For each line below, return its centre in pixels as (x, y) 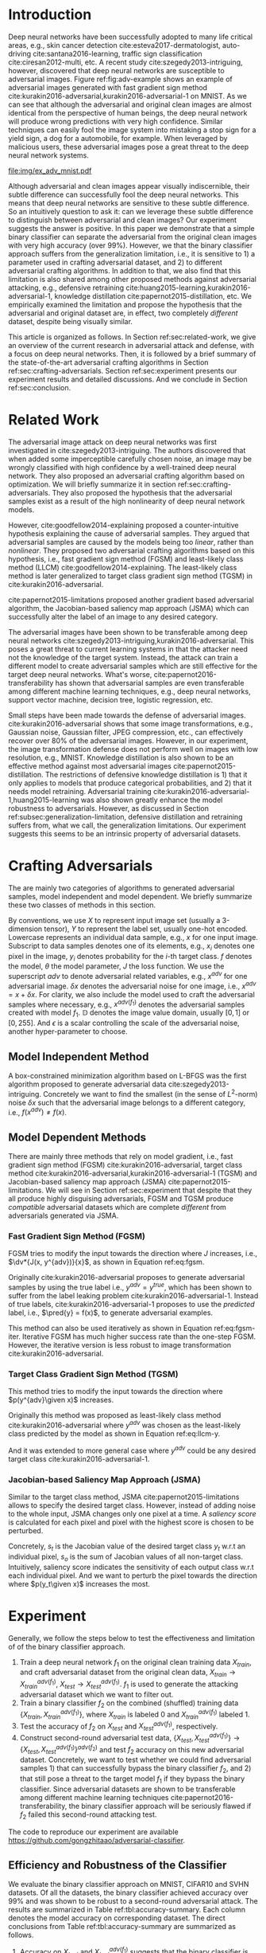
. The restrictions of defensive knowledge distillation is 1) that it (144, 774)
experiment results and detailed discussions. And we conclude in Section (128, 379)
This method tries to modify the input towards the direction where (116, 1391)
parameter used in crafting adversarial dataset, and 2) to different (115, 262)
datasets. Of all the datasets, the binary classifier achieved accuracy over (128, 1892)
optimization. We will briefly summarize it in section (92, 484)
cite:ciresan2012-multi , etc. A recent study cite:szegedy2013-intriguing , (126, 62)
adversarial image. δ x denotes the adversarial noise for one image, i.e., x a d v (132, 985)
